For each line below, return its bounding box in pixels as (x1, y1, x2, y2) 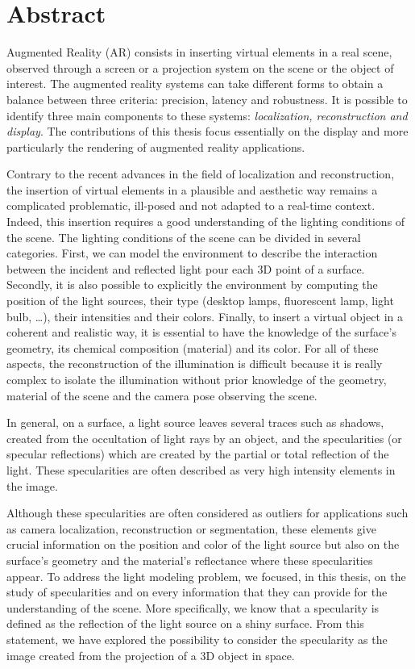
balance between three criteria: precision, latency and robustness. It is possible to (6, 90, 408, 107)
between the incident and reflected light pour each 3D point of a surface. (6, 260, 365, 277)
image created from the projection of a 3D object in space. (6, 646, 295, 663)
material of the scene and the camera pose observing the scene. (6, 387, 317, 403)
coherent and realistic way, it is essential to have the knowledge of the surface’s (6, 324, 396, 341)
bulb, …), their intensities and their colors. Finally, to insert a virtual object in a (6, 307, 403, 324)
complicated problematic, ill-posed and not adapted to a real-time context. (6, 197, 376, 214)
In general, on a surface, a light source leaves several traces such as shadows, (6, 414, 384, 431)
